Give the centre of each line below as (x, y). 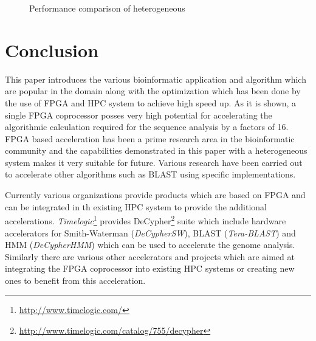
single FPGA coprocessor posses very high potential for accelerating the (139, 115)
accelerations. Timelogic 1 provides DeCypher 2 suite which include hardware (146, 220)
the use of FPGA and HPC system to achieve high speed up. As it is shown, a (151, 102)
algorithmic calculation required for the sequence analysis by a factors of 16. (147, 127)
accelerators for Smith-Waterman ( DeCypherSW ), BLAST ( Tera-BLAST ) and (150, 232)
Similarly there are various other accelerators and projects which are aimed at (150, 256)
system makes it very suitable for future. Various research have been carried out (154, 162)
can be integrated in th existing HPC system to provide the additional (136, 206)
